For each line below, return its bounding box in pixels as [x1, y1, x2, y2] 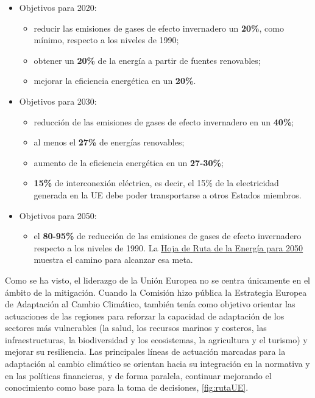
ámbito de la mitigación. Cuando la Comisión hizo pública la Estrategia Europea [5, 285, 307, 298]
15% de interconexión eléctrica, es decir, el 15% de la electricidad [34, 176, 279, 189]
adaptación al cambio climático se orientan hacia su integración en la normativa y [5, 357, 310, 370]
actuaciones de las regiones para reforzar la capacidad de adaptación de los [5, 309, 285, 322]
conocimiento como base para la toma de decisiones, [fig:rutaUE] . [5, 381, 249, 394]
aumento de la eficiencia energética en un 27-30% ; [34, 156, 224, 169]
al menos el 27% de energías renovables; [34, 136, 185, 148]
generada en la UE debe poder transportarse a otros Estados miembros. [34, 188, 302, 201]
